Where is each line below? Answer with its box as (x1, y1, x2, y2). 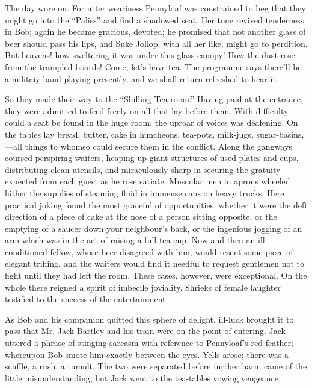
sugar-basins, (256, 127, 304, 140)
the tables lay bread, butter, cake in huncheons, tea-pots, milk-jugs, (5, 127, 254, 140)
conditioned (5, 245, 47, 258)
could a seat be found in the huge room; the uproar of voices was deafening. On (5, 116, 298, 129)
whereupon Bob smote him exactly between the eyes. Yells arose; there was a (5, 348, 289, 360)
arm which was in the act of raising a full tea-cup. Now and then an (5, 234, 255, 246)
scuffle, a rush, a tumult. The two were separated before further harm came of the (5, 360, 307, 372)
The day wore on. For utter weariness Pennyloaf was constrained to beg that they (5, 2, 306, 14)
